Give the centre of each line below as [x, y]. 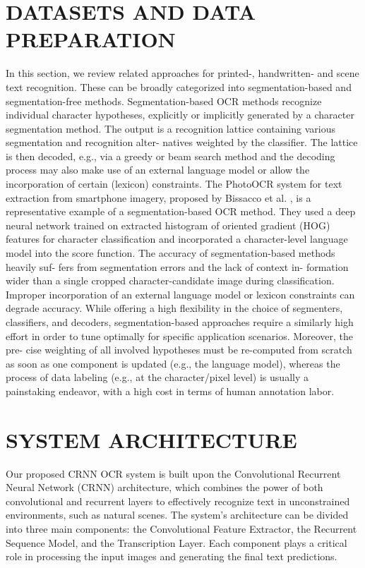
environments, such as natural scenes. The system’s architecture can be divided [177, 515]
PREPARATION [91, 39]
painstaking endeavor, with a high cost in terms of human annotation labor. [170, 391]
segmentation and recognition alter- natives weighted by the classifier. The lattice [182, 142]
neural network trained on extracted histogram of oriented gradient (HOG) [168, 225]
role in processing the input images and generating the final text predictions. [172, 556]
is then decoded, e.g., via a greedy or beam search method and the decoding [170, 156]
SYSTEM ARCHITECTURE [151, 439]
